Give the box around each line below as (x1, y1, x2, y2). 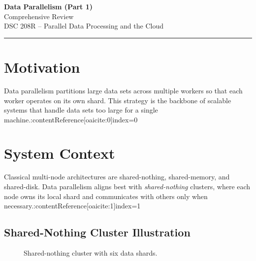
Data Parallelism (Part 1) (4, 1, 93, 11)
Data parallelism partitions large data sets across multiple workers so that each (4, 85, 243, 95)
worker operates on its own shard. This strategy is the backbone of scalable (4, 95, 231, 105)
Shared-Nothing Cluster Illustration (4, 225, 191, 240)
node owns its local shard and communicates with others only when (4, 191, 208, 201)
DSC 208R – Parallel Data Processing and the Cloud (4, 21, 163, 31)
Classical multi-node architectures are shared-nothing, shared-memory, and (4, 172, 230, 182)
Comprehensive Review (4, 11, 74, 21)
